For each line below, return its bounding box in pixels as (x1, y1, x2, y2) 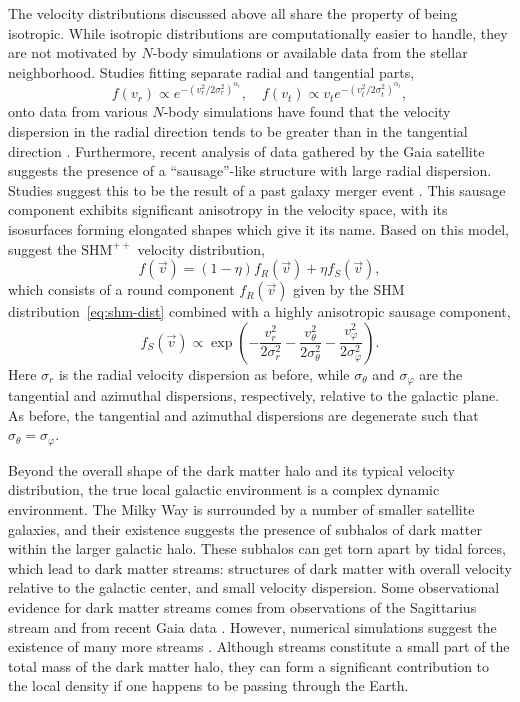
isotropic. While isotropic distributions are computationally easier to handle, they (8, 22, 508, 43)
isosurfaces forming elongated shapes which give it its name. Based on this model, (8, 219, 509, 239)
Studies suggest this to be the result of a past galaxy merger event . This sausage (8, 179, 506, 200)
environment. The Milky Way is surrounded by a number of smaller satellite (8, 499, 475, 520)
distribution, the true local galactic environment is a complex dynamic (8, 479, 440, 500)
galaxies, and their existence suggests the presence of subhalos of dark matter (8, 518, 483, 539)
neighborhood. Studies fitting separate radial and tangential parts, (8, 61, 415, 82)
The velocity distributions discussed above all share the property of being (8, 3, 458, 23)
